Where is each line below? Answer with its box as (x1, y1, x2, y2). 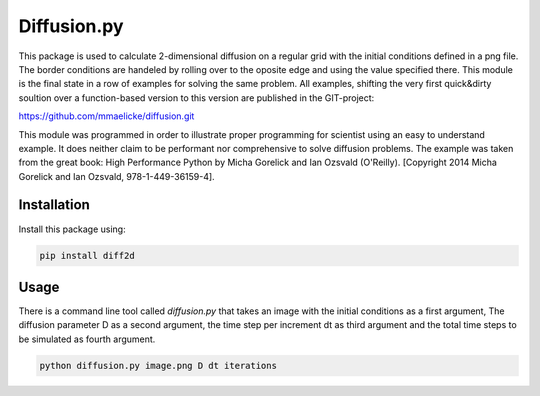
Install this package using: (18, 223, 126, 235)
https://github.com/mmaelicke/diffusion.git (18, 110, 195, 122)
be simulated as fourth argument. (18, 333, 156, 345)
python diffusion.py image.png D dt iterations (39, 360, 277, 371)
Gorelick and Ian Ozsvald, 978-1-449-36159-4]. (18, 170, 215, 182)
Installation (18, 196, 90, 214)
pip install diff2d (39, 250, 135, 261)
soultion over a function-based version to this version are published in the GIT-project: (18, 91, 375, 104)
